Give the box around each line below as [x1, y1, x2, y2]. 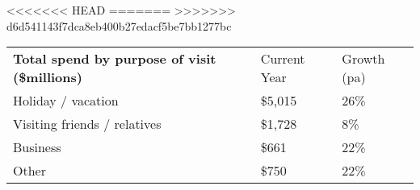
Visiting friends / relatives [13, 114, 162, 134]
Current [260, 49, 305, 68]
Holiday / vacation [13, 91, 119, 110]
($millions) [13, 68, 82, 87]
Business [13, 138, 61, 157]
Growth [342, 49, 385, 68]
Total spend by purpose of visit [13, 49, 216, 68]
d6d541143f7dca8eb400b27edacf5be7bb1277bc [6, 17, 232, 34]
